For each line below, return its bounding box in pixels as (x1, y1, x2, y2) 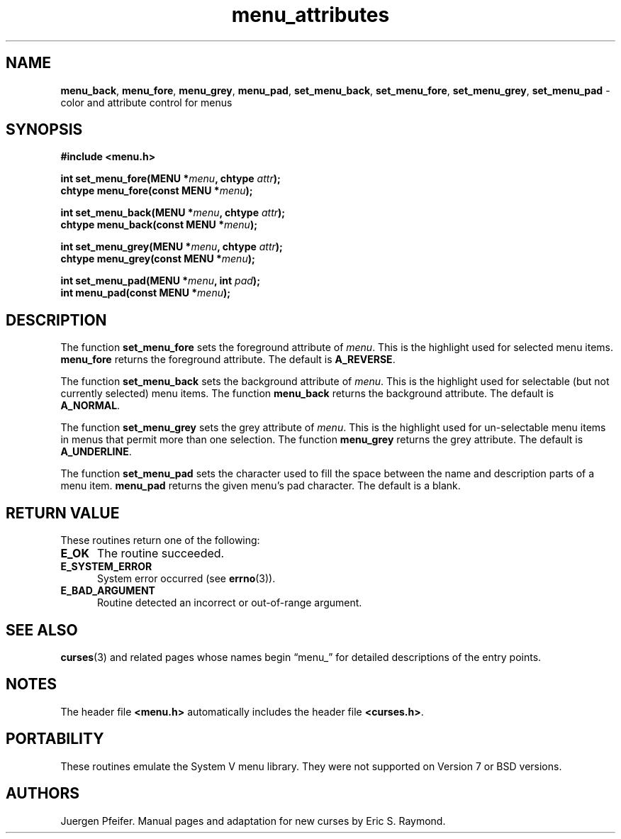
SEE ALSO (6, 621, 78, 639)
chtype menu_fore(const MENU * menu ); (60, 184, 253, 197)
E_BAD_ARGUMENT (60, 584, 155, 597)
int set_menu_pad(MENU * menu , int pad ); (60, 274, 260, 287)
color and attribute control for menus (60, 96, 233, 109)
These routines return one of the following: (60, 534, 260, 547)
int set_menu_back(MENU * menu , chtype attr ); (60, 206, 286, 219)
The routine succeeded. (96, 546, 225, 561)
